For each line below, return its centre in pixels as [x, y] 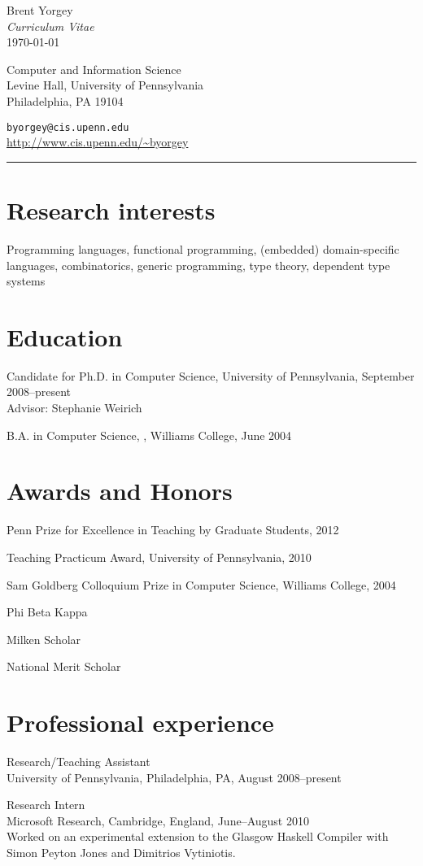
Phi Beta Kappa [47, 612]
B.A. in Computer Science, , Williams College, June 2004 [149, 435]
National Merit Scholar [64, 666]
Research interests [111, 210]
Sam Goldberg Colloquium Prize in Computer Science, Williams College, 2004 [201, 584]
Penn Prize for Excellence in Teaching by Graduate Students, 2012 [173, 530]
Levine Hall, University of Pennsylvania [105, 85]
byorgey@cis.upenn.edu [68, 127]
